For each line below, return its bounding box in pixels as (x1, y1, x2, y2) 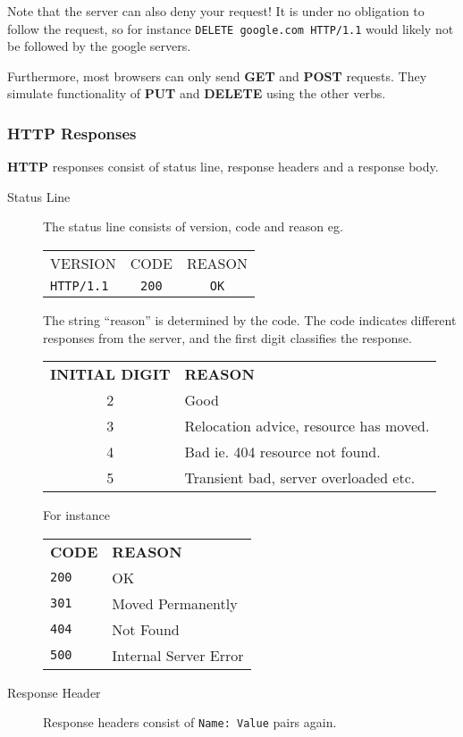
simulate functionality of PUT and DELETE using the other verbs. (7, 84, 386, 103)
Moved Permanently (112, 592, 238, 614)
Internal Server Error (112, 644, 244, 666)
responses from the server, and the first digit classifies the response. (43, 328, 412, 347)
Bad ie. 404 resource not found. (184, 441, 381, 463)
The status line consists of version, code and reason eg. (43, 217, 343, 236)
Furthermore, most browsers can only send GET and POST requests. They (7, 66, 427, 85)
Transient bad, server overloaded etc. (184, 467, 416, 489)
